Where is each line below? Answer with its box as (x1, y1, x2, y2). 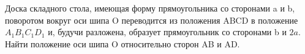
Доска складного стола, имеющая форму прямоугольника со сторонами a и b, (5, 2, 295, 14)
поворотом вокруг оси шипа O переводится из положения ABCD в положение (5, 13, 298, 26)
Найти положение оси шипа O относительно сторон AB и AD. (5, 37, 240, 50)
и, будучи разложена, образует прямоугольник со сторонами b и (48, 25, 287, 38)
